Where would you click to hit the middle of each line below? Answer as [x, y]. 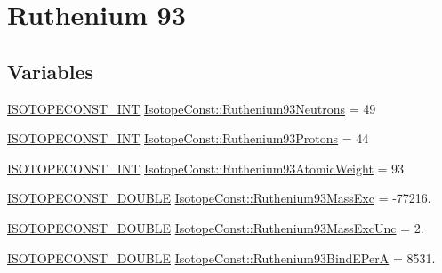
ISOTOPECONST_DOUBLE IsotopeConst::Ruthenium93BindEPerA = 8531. [221, 257]
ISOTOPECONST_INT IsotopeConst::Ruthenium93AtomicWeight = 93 [206, 168]
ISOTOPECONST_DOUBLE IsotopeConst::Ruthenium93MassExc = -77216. [219, 198]
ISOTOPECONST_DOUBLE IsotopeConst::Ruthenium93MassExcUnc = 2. [216, 227]
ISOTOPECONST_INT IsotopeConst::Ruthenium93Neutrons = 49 [192, 108]
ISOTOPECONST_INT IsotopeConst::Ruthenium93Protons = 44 [188, 138]
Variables [51, 71]
